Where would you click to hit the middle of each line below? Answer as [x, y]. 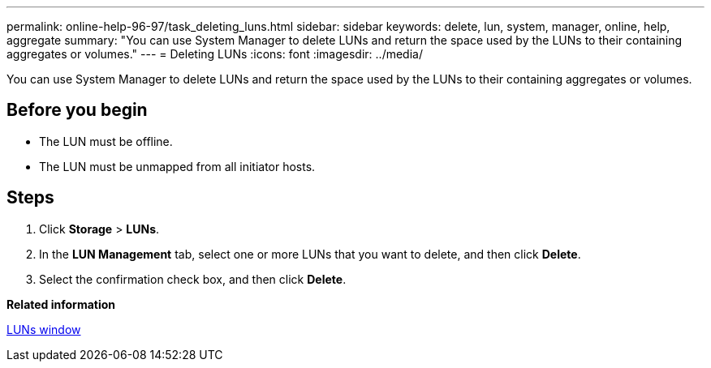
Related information [61, 304]
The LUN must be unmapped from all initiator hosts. [177, 166]
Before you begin [77, 110]
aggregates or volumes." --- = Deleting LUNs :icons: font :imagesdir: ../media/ [215, 54]
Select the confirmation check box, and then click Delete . [193, 279]
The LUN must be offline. [106, 141]
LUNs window [44, 329]
